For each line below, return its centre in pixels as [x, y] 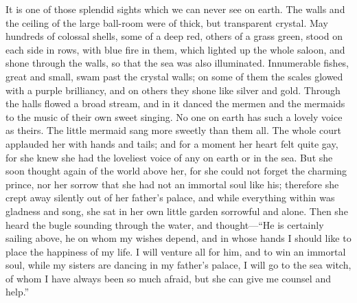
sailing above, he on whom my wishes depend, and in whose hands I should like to [178, 238]
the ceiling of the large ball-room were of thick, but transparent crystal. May [167, 22]
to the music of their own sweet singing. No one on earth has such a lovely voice [174, 116]
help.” [18, 292]
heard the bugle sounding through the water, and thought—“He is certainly [165, 224]
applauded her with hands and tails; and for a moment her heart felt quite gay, [172, 143]
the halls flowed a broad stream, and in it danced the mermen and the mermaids [175, 103]
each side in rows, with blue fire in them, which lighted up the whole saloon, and [175, 49]
